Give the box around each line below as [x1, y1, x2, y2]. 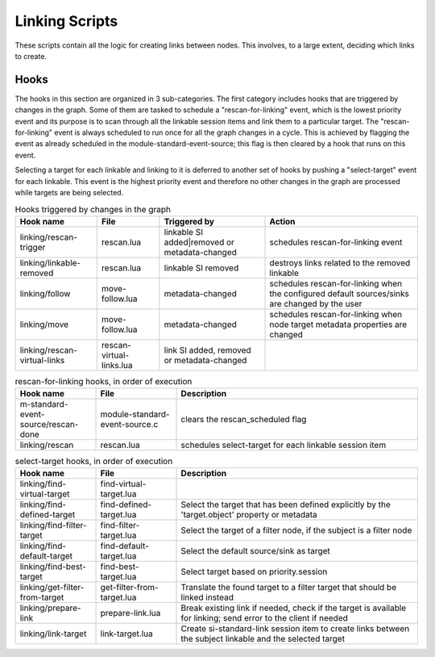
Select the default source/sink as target [180, 546, 330, 557]
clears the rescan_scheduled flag [180, 414, 307, 425]
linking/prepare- [19, 602, 81, 613]
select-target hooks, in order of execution [14, 456, 173, 467]
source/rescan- [19, 419, 79, 430]
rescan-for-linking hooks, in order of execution [14, 375, 193, 387]
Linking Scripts [14, 12, 118, 30]
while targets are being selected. [14, 187, 124, 197]
